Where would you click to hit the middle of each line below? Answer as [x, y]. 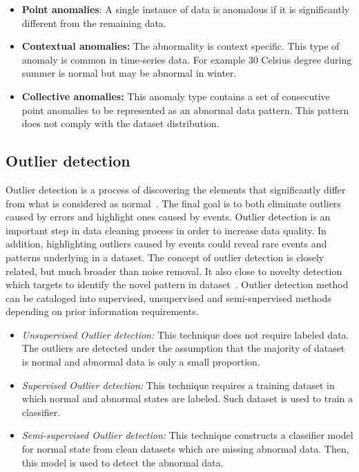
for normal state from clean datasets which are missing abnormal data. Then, [185, 449]
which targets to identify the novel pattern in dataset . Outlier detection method [177, 284]
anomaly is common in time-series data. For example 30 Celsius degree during [187, 59]
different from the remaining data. [94, 22]
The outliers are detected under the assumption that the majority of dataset [183, 348]
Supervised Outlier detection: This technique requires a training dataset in [178, 385]
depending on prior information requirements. [102, 311]
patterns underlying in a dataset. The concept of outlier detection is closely [165, 257]
